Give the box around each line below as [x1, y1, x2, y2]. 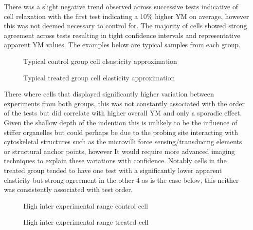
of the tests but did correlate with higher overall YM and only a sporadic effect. [4, 108, 242, 118]
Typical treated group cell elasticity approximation [23, 72, 175, 82]
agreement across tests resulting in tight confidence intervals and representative [4, 30, 240, 40]
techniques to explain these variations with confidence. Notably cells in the [4, 155, 227, 166]
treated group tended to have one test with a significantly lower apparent [4, 165, 222, 175]
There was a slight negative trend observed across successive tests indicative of [4, 1, 238, 11]
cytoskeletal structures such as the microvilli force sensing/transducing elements [4, 136, 242, 147]
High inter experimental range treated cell [23, 217, 149, 227]
